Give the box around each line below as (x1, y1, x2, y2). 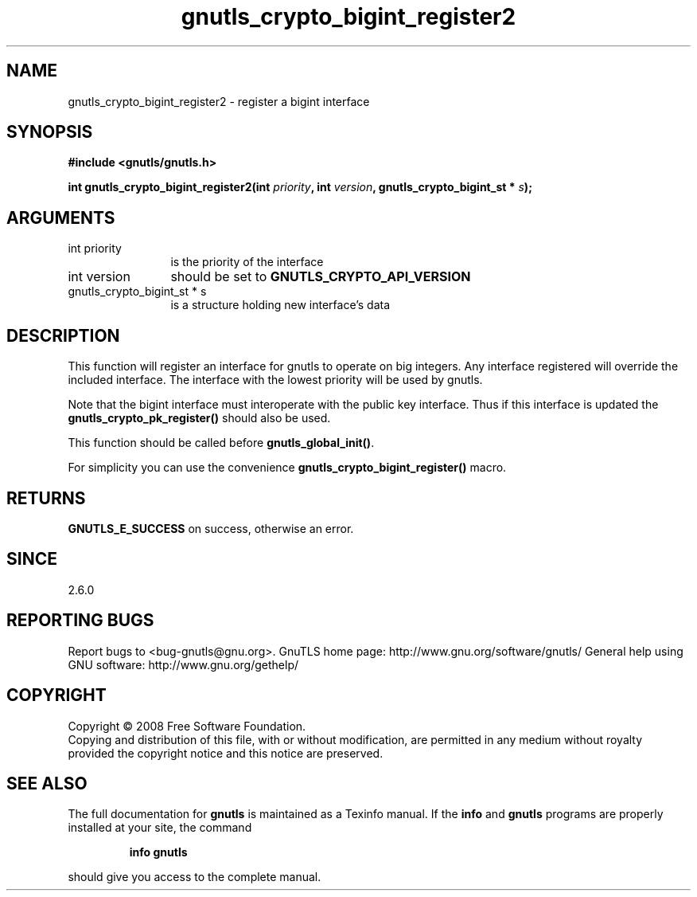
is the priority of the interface (170, 255, 324, 269)
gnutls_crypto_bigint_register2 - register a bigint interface (68, 94, 370, 108)
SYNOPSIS (6, 122, 93, 143)
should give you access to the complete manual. (68, 870, 321, 884)
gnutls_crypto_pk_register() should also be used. (68, 411, 331, 425)
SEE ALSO (6, 773, 88, 793)
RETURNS (6, 488, 86, 508)
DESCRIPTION (6, 325, 120, 346)
